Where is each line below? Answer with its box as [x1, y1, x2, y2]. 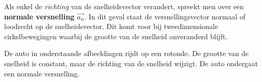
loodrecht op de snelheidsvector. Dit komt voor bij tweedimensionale [4, 21, 219, 32]
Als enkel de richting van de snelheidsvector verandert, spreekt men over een [4, 1, 244, 11]
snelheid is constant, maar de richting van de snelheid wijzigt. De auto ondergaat [4, 58, 258, 68]
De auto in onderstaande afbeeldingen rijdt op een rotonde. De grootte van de [4, 48, 249, 59]
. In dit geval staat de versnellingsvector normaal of [84, 11, 246, 21]
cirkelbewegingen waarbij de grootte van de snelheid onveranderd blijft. [4, 31, 228, 41]
